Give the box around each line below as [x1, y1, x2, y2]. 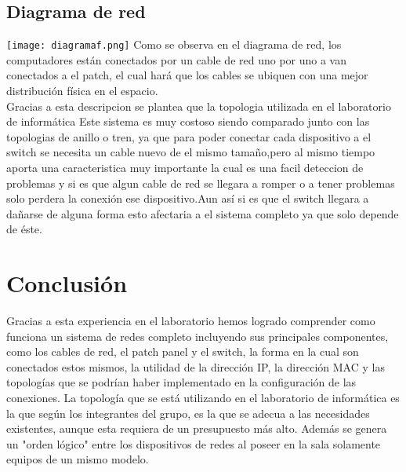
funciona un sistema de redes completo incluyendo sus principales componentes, [6, 327, 389, 344]
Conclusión [6, 267, 128, 299]
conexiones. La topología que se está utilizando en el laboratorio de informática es [6, 390, 400, 406]
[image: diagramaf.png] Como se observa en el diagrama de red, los [6, 36, 342, 53]
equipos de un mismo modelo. [6, 451, 149, 467]
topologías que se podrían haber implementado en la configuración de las [6, 374, 357, 390]
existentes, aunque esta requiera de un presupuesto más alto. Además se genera [6, 420, 387, 437]
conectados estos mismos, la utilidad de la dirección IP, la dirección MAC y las [6, 358, 385, 375]
